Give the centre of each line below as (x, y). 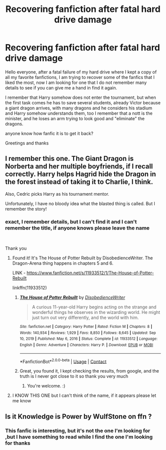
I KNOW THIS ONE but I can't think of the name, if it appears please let (84, 395)
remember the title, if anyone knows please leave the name (77, 228)
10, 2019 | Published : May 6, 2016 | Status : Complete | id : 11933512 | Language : (89, 339)
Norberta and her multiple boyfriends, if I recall (79, 167)
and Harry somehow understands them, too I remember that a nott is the (79, 113)
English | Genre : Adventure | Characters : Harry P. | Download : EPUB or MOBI (86, 345)
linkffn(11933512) (29, 288)
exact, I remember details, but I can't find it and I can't (71, 222)
